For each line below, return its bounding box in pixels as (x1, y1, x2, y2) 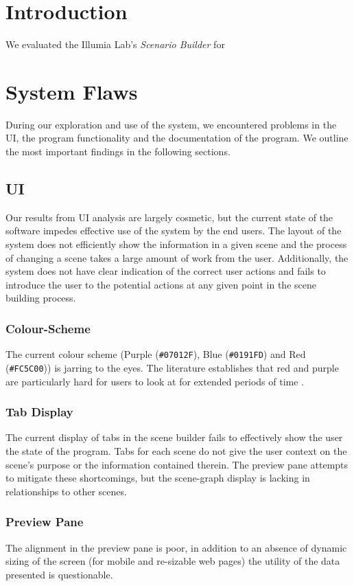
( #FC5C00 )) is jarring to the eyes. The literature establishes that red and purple (5, 360, 339, 374)
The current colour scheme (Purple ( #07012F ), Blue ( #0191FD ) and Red (5, 347, 306, 361)
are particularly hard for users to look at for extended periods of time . (5, 374, 304, 388)
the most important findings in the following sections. (5, 144, 231, 159)
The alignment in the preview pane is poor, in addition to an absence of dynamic (5, 540, 347, 554)
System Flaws (5, 77, 138, 105)
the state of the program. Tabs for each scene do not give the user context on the (5, 443, 347, 458)
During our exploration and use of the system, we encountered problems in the (5, 117, 337, 131)
